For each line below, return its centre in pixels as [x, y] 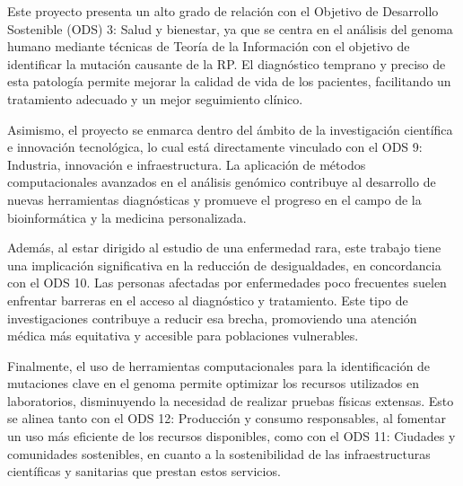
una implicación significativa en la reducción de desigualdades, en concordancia [224, 265]
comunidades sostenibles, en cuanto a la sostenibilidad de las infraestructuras [219, 453]
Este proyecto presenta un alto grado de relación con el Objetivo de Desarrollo [223, 11]
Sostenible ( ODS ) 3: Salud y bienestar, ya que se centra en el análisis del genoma [230, 28]
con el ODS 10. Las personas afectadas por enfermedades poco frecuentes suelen [227, 283]
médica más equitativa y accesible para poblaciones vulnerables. [183, 336]
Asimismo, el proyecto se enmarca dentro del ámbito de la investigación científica [230, 129]
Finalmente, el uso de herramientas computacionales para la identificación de [219, 365]
